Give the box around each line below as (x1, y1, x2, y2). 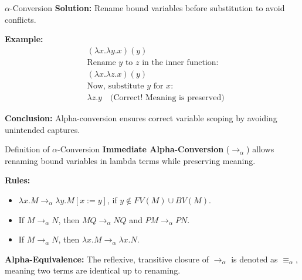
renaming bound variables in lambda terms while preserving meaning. (5, 154, 256, 166)
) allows (246, 143, 274, 155)
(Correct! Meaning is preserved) (110, 93, 225, 102)
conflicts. (5, 13, 36, 25)
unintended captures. (5, 123, 80, 135)
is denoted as (231, 252, 278, 265)
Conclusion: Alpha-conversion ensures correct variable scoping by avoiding (5, 111, 277, 124)
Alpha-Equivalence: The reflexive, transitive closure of (5, 252, 209, 265)
